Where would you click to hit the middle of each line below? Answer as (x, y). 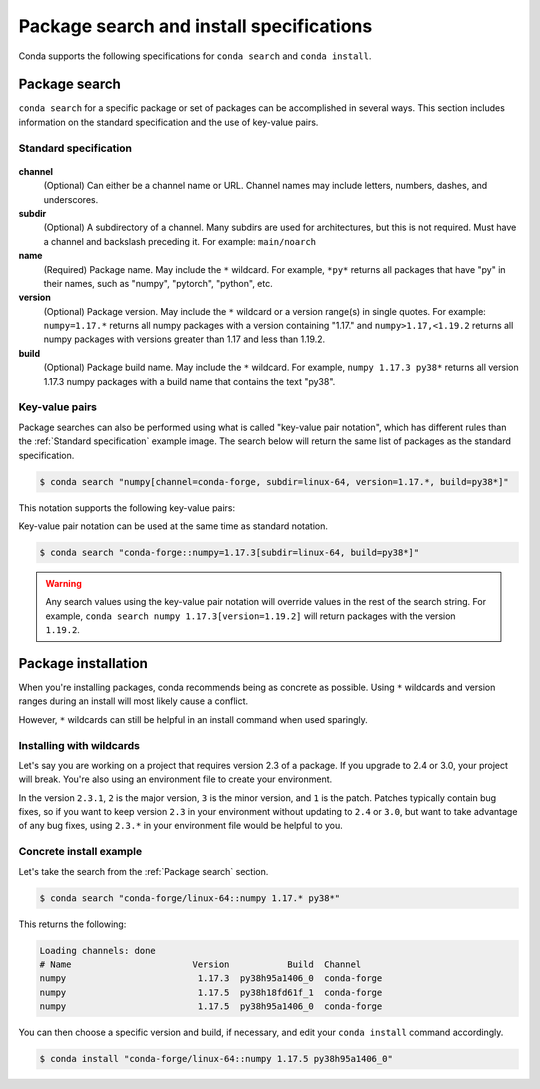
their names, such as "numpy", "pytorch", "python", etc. (158, 283)
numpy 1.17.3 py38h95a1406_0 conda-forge (211, 978)
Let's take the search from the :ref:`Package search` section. (143, 871)
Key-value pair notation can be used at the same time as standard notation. (173, 526)
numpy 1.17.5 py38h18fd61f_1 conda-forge (211, 992)
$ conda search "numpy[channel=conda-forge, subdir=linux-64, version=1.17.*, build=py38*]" (274, 481)
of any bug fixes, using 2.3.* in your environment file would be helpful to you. (181, 826)
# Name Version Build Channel (200, 964)
